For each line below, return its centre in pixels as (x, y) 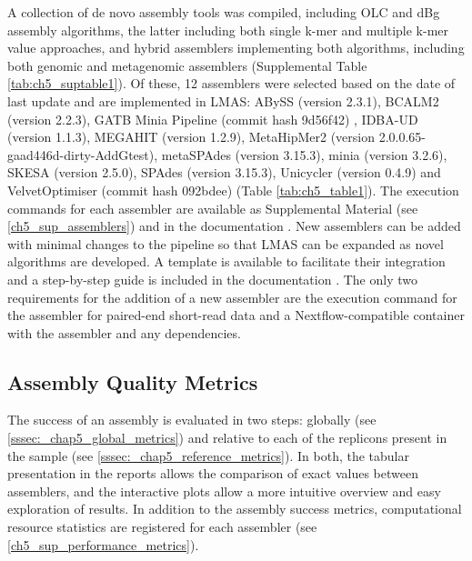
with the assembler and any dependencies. (124, 332)
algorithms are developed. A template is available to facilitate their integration (226, 261)
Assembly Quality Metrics (133, 381)
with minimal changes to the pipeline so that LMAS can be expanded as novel (226, 243)
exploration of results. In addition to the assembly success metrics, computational (235, 509)
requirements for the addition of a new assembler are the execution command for (232, 297)
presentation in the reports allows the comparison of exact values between (213, 473)
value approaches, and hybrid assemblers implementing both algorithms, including (236, 48)
